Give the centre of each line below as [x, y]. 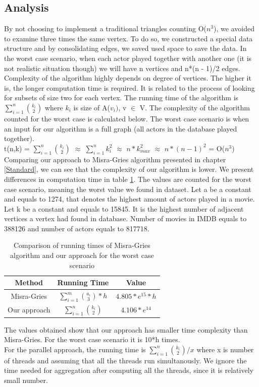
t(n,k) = [17, 148]
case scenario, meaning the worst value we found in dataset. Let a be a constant [128, 189]
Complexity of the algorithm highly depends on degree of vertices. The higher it [128, 78]
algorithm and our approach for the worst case [82, 255]
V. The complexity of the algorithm [195, 107]
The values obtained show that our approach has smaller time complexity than [126, 329]
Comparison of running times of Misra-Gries [82, 245]
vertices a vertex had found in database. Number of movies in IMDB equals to [125, 218]
